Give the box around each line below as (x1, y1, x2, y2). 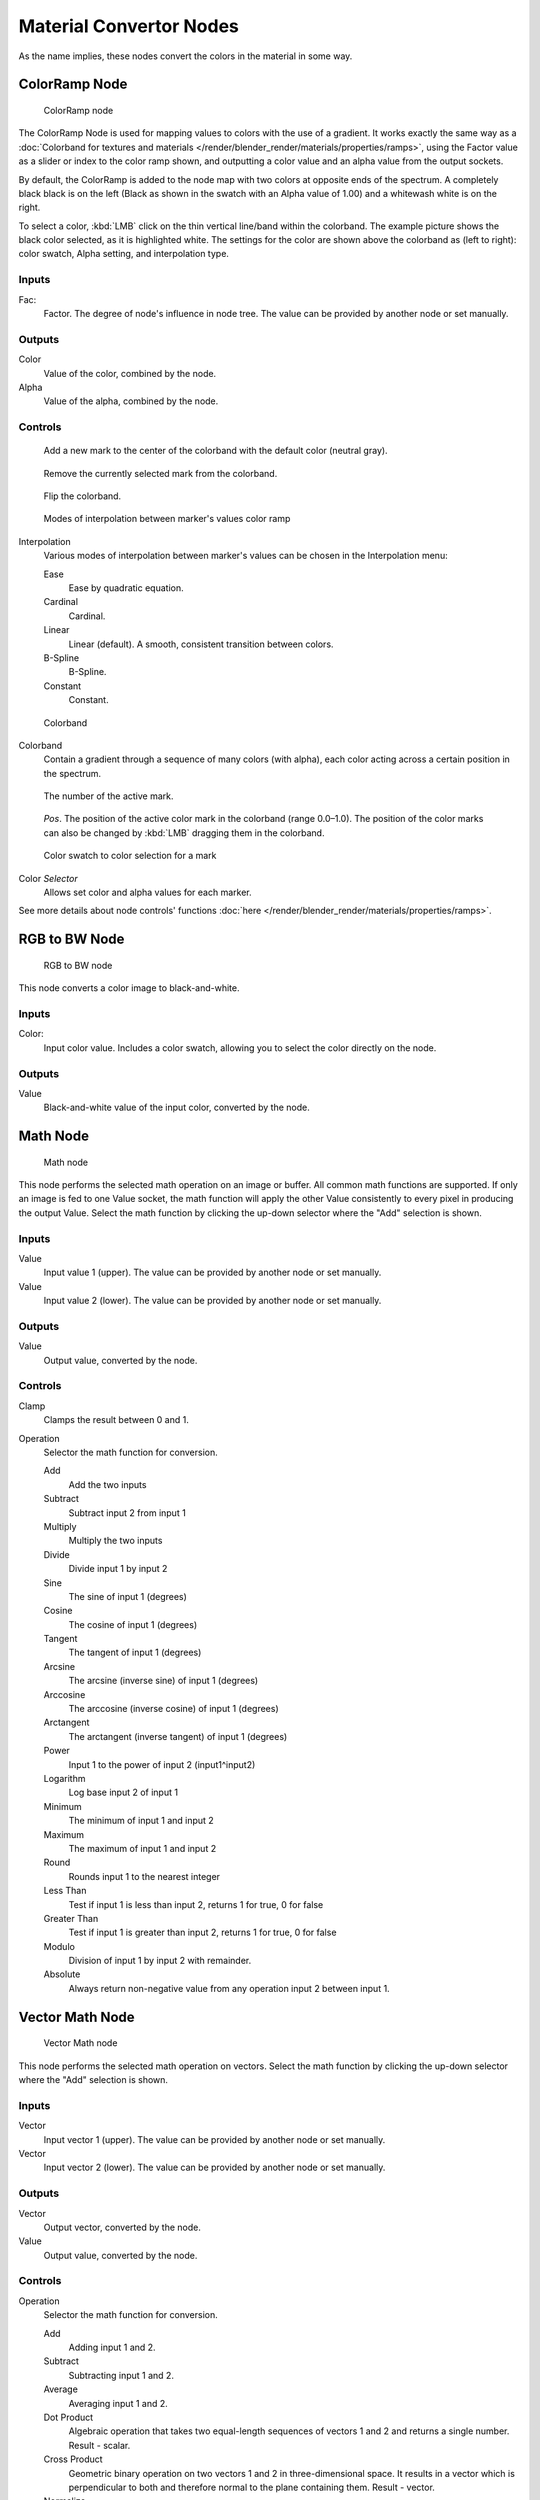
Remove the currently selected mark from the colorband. (43, 467, 278, 479)
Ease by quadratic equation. (68, 582, 184, 594)
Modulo (43, 1940, 75, 1952)
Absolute (43, 1968, 81, 1980)
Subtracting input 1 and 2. (68, 2369, 175, 2381)
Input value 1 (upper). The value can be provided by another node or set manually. (43, 1266, 382, 1279)
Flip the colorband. (43, 490, 122, 502)
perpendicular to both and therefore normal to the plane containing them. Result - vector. (68, 2481, 435, 2493)
